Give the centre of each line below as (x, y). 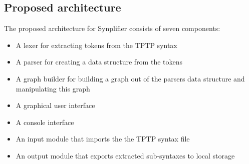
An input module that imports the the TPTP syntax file (103, 139)
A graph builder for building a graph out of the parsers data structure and (130, 78)
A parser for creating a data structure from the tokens (99, 62)
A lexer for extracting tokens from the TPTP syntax (96, 45)
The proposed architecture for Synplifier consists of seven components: (112, 28)
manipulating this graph (53, 88)
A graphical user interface (55, 105)
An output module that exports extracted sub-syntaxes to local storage (125, 155)
